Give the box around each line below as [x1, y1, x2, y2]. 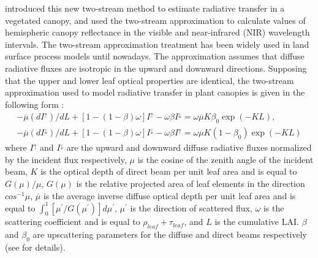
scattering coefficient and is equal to [5, 215, 140, 228]
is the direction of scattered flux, [130, 201, 252, 214]
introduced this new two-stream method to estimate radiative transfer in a [5, 2, 285, 14]
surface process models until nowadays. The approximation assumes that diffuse [5, 50, 305, 63]
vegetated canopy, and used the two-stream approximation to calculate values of [5, 13, 306, 26]
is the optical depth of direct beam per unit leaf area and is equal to [40, 165, 297, 178]
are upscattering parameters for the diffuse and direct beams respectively [32, 228, 307, 241]
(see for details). [5, 241, 66, 254]
